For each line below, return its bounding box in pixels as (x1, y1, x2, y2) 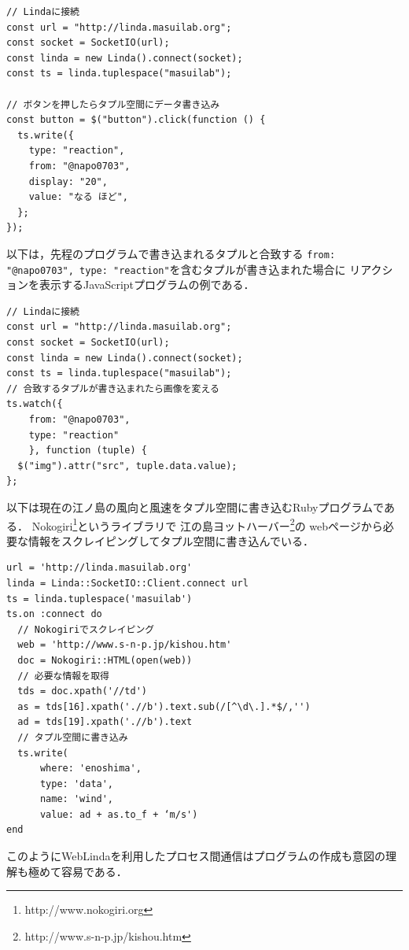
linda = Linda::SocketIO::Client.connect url (6, 577, 249, 589)
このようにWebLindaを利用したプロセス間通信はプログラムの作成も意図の (6, 848, 386, 864)
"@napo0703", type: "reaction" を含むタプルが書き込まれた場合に (6, 261, 346, 277)
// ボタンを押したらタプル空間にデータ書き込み (6, 98, 220, 110)
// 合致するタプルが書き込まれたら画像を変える (6, 383, 219, 394)
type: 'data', (39, 778, 114, 789)
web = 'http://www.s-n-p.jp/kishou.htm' (17, 639, 232, 651)
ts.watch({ (6, 398, 63, 410)
